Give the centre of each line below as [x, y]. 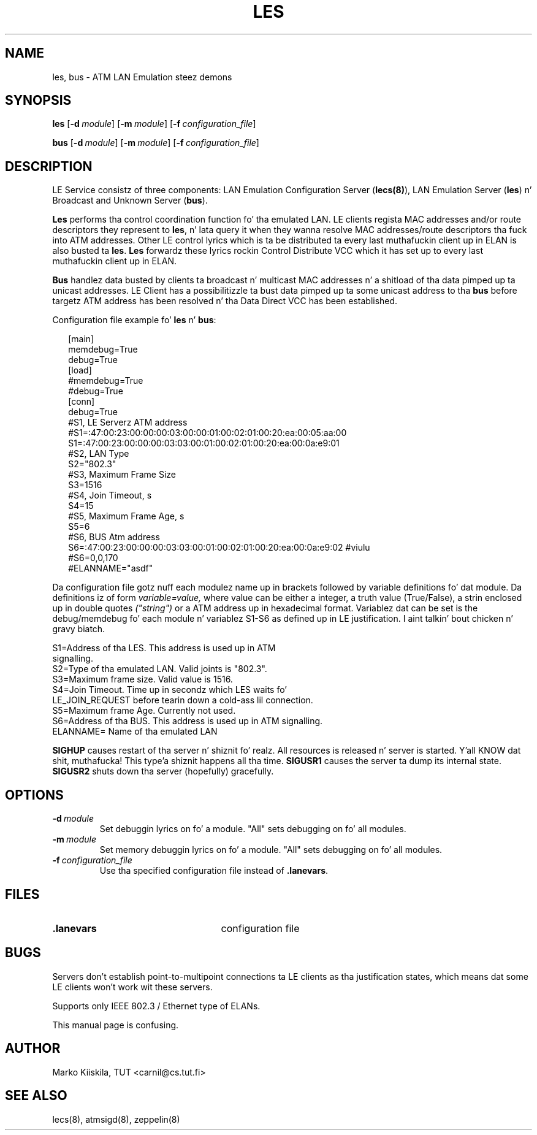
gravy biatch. [79, 629]
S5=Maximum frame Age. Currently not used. [144, 711]
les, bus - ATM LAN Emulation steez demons [142, 77]
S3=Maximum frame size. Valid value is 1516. [143, 679]
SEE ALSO [36, 1096]
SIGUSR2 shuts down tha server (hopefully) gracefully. [163, 771]
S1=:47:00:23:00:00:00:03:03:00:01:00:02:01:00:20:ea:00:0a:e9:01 [204, 443]
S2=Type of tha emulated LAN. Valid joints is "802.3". [160, 669]
